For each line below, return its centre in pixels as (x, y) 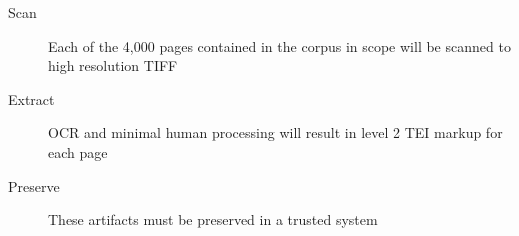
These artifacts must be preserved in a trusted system (213, 219)
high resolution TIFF (113, 65)
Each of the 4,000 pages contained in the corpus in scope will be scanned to (279, 45)
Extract (31, 98)
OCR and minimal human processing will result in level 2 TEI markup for (275, 132)
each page (78, 151)
